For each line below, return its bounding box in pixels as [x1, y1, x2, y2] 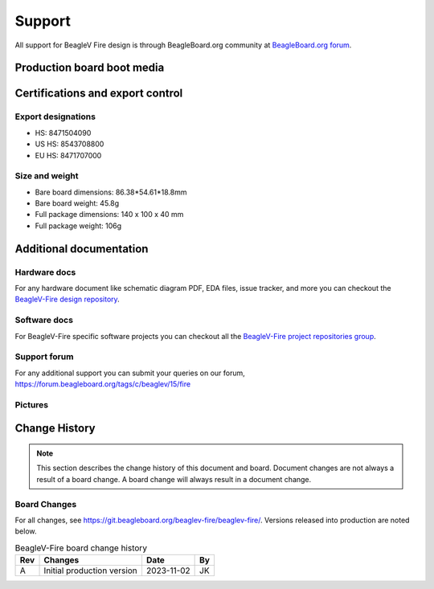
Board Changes [14, 498, 77, 509]
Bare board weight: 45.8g [35, 198, 120, 208]
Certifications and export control [14, 87, 183, 100]
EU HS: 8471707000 [35, 150, 102, 160]
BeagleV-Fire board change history [14, 542, 148, 554]
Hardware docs [14, 266, 76, 277]
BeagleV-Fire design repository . [14, 294, 120, 305]
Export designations [14, 111, 96, 122]
